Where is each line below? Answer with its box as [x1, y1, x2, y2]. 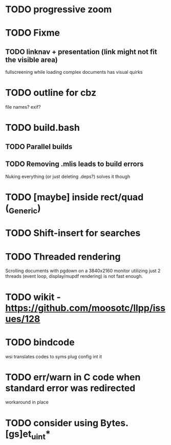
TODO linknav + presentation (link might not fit [5, 47, 157, 56]
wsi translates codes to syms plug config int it [5, 353, 102, 359]
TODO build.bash [5, 122, 80, 134]
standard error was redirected [5, 382, 136, 394]
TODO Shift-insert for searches [5, 227, 141, 239]
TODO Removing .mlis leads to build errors [5, 160, 144, 169]
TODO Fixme [5, 27, 60, 39]
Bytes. [100, 417, 129, 429]
